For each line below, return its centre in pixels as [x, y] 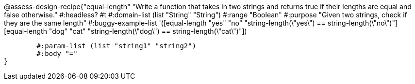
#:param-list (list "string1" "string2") [116, 46]
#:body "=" [57, 54]
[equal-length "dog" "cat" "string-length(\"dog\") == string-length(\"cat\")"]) [125, 31]
